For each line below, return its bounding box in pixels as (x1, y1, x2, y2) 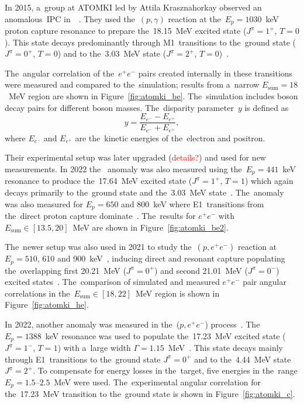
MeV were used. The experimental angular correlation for (54, 375, 261, 388)
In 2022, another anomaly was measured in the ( (5, 318, 180, 330)
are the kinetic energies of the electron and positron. (75, 131, 265, 144)
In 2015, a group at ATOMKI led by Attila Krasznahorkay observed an (5, 1, 262, 13)
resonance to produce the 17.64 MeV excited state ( (5, 175, 192, 187)
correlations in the (5, 287, 70, 299)
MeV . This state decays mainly (168, 342, 283, 354)
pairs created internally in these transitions (138, 67, 293, 79)
